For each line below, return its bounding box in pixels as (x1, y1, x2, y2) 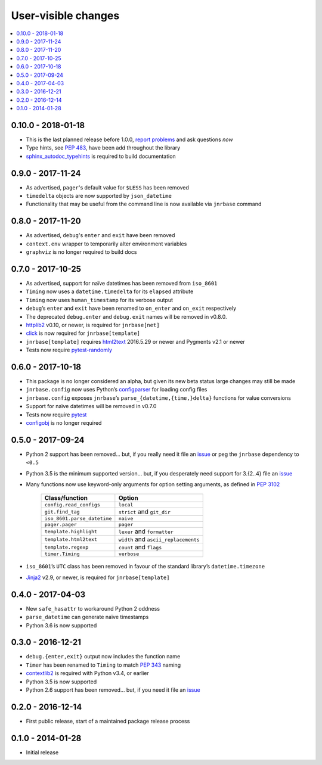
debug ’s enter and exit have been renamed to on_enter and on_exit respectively (26, 304, 237, 312)
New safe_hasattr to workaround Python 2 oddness (26, 605, 160, 612)
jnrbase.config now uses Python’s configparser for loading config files (26, 386, 208, 393)
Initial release (26, 748, 59, 756)
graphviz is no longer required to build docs (26, 248, 137, 256)
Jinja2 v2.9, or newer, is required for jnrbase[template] (26, 574, 170, 581)
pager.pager (44, 521, 77, 528)
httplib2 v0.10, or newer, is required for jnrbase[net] (26, 321, 160, 328)
